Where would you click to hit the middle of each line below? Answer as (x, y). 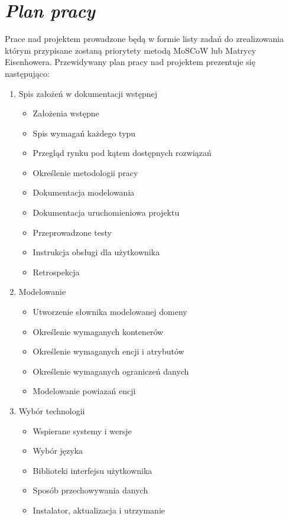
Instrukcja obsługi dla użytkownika (96, 252)
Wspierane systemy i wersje (82, 430)
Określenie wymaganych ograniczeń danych (111, 371)
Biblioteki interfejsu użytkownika (92, 470)
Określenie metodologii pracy (85, 172)
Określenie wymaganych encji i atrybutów (108, 351)
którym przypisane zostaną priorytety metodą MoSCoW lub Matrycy (131, 50)
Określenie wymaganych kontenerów (98, 331)
